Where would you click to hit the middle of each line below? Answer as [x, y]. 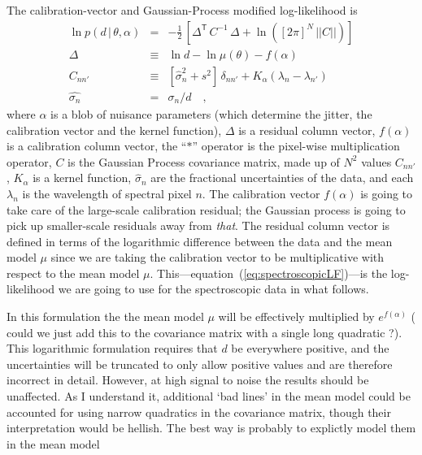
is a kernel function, [82, 178]
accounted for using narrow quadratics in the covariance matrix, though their [199, 412]
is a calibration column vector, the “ [97, 146]
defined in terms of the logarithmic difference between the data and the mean [200, 241]
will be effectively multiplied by [296, 316]
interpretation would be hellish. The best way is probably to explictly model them [211, 428]
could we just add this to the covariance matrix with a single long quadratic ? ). [204, 332]
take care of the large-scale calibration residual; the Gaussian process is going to [206, 209]
